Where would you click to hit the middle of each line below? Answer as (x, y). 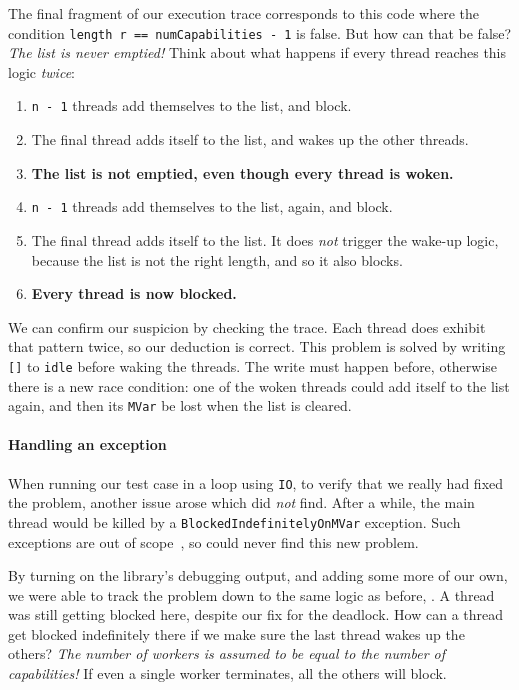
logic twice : (41, 71)
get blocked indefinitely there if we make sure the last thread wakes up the (236, 633)
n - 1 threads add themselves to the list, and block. (191, 105)
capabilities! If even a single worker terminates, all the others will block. (227, 673)
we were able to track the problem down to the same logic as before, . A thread (251, 594)
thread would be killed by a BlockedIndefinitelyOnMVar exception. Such (234, 521)
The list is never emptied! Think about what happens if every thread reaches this (257, 52)
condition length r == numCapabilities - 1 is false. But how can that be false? (260, 32)
